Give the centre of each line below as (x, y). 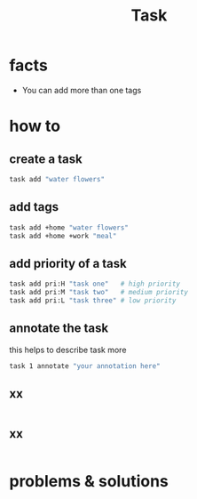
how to (35, 126)
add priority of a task (68, 263)
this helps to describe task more (68, 350)
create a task (46, 159)
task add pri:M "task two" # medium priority (99, 293)
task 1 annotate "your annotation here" (85, 366)
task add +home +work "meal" (63, 236)
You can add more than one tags (82, 90)
